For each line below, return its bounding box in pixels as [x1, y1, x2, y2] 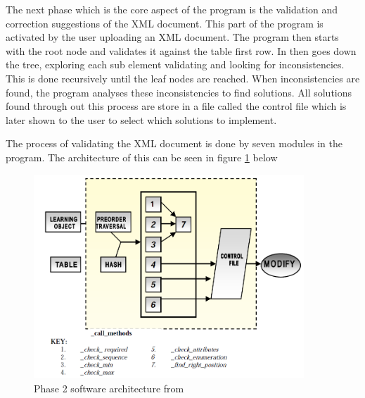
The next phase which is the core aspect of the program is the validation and [6, 2, 338, 16]
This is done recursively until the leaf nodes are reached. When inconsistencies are [6, 70, 360, 85]
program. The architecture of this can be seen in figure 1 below [6, 149, 278, 164]
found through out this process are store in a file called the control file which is [6, 99, 347, 113]
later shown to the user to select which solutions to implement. [6, 112, 277, 127]
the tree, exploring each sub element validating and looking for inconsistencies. [6, 57, 345, 72]
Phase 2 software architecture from [34, 380, 184, 395]
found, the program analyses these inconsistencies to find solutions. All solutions [6, 85, 352, 99]
